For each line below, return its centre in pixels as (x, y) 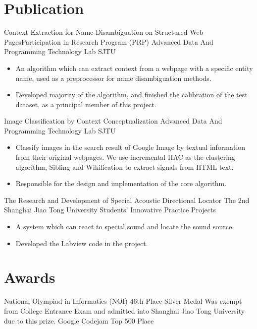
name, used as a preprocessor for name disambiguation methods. (113, 78)
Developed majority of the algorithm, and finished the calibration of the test (131, 95)
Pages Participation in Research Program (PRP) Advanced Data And (109, 41)
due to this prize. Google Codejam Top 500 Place (79, 320)
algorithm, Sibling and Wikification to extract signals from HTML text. (125, 166)
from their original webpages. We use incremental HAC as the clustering (125, 157)
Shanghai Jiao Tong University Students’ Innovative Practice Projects (110, 210)
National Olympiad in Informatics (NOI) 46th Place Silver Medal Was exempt (123, 301)
